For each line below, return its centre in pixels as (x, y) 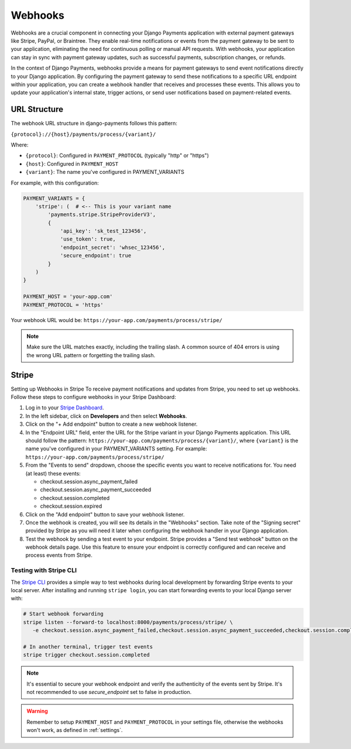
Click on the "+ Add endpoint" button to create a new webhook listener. (111, 424)
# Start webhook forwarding (63, 614)
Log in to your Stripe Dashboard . (65, 408)
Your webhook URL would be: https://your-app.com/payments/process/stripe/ (116, 320)
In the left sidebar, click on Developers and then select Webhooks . (106, 416)
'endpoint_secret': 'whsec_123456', (113, 247)
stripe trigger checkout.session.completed (87, 655)
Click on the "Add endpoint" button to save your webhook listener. (105, 514)
